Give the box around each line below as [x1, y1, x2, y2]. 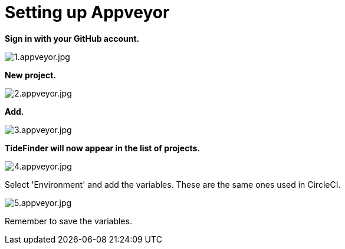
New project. [5, 69, 56, 80]
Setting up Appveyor [5, 2, 170, 22]
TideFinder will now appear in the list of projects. [5, 142, 200, 153]
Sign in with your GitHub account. [5, 33, 140, 44]
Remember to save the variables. [5, 215, 132, 226]
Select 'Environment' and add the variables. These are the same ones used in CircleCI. [5, 179, 341, 190]
